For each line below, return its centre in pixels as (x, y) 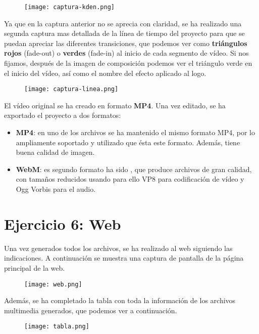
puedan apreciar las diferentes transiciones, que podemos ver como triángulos (126, 43)
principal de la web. (35, 267)
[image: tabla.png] (57, 327)
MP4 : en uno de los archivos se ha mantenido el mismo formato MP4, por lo (136, 132)
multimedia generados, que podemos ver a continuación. (91, 310)
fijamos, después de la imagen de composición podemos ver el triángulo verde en (128, 63)
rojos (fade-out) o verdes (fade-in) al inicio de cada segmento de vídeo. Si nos (126, 53)
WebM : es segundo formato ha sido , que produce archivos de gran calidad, (134, 169)
